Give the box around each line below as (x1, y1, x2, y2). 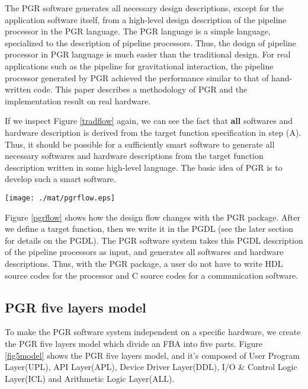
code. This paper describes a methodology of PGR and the (34, 83, 248, 95)
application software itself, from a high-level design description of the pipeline (5, 13, 287, 25)
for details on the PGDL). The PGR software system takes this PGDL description (5, 234, 303, 246)
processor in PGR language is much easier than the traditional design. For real (5, 48, 291, 60)
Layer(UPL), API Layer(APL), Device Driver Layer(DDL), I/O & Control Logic (5, 361, 297, 373)
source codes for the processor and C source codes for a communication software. (5, 269, 299, 281)
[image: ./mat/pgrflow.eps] (5, 193, 115, 202)
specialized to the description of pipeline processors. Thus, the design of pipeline (5, 36, 296, 49)
